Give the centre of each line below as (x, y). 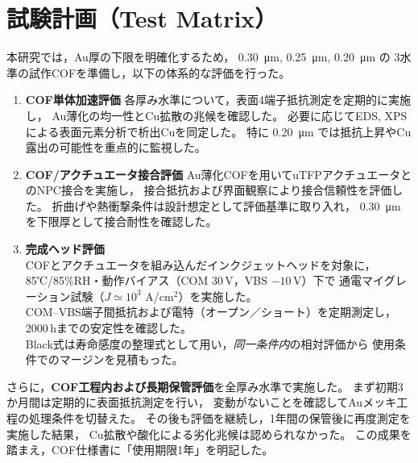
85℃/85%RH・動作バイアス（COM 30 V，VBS (147, 280)
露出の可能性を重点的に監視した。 (116, 147)
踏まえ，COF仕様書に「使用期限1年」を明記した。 (140, 450)
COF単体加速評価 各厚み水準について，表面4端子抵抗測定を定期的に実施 (218, 100)
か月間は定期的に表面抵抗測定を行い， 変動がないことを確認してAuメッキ (202, 402)
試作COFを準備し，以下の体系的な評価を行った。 (159, 72)
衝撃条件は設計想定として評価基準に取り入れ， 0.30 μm (255, 205)
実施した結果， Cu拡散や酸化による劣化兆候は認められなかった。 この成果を (209, 434)
